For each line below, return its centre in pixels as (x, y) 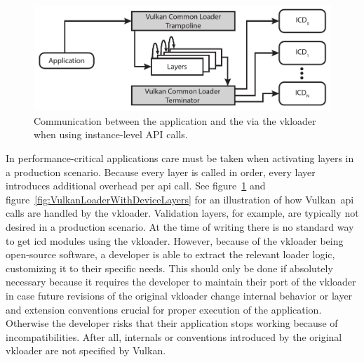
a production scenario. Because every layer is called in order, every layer (161, 172)
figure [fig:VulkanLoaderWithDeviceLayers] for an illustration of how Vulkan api (180, 199)
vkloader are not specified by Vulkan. (86, 350)
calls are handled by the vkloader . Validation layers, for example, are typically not (182, 213)
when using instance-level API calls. (111, 134)
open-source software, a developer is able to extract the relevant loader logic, (170, 254)
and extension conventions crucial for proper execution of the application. (164, 309)
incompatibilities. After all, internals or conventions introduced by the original (174, 336)
